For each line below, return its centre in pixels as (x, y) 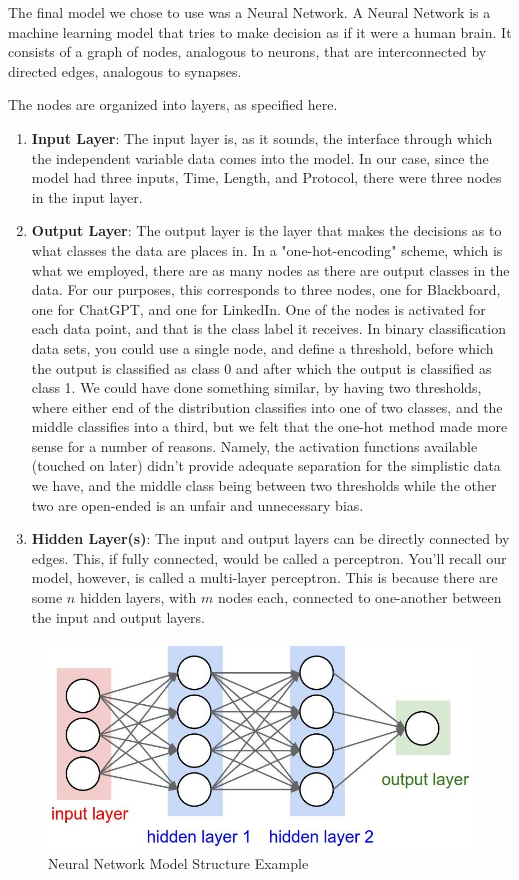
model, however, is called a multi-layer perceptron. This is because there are (264, 577)
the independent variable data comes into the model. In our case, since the (260, 157)
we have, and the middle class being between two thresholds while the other (264, 485)
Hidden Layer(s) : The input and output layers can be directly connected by (270, 538)
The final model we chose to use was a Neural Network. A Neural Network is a (249, 12)
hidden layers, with (138, 597)
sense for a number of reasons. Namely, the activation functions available (254, 445)
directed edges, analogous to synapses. (125, 70)
